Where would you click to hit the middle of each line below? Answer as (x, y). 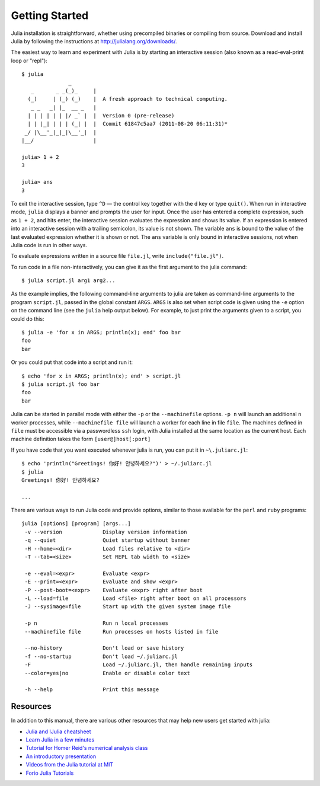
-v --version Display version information (106, 532)
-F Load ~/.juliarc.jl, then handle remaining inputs (139, 665)
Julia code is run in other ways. (49, 245)
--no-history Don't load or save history (104, 648)
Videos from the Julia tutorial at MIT (70, 765)
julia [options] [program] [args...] (76, 524)
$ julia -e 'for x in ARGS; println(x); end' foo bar (101, 333)
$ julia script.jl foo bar (61, 384)
